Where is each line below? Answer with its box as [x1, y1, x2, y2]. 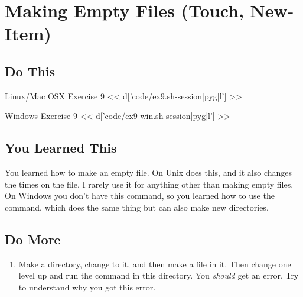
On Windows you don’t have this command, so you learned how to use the [5, 189, 275, 202]
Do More [5, 230, 61, 248]
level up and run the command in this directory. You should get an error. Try [18, 269, 299, 282]
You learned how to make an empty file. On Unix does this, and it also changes [5, 166, 292, 179]
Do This [5, 62, 56, 80]
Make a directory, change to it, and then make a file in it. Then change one [18, 257, 291, 270]
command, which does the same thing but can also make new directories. [5, 201, 269, 213]
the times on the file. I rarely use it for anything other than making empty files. [5, 177, 294, 190]
